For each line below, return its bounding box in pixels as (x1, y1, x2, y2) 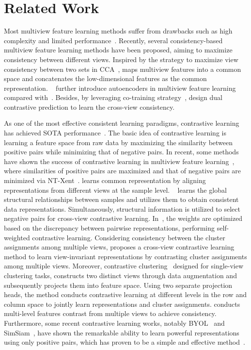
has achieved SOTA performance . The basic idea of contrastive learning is (4, 128, 226, 138)
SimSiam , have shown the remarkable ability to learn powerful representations (4, 327, 239, 337)
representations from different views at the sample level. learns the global (4, 184, 227, 195)
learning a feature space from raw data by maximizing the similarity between (4, 137, 233, 147)
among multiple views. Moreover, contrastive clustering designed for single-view (4, 261, 244, 271)
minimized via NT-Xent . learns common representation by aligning (4, 175, 206, 185)
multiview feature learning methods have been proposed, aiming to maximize (4, 45, 233, 55)
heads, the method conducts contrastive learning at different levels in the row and (4, 289, 247, 300)
